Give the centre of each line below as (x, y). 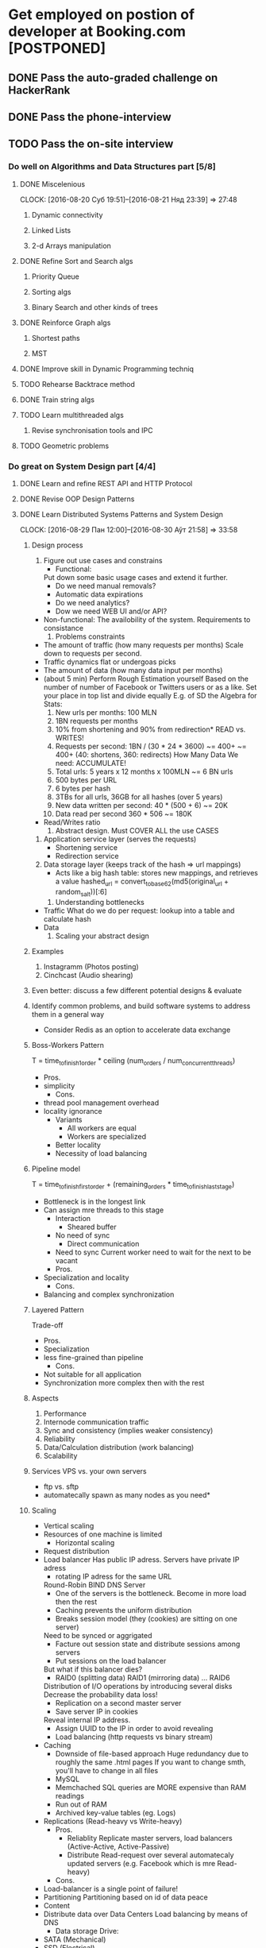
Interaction (73, 1219)
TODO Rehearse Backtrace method (77, 384)
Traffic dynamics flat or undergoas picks (110, 662)
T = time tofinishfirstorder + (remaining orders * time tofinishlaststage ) (133, 1185)
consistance (64, 628)
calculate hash (67, 918)
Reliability (59, 1439)
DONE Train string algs (57, 400)
